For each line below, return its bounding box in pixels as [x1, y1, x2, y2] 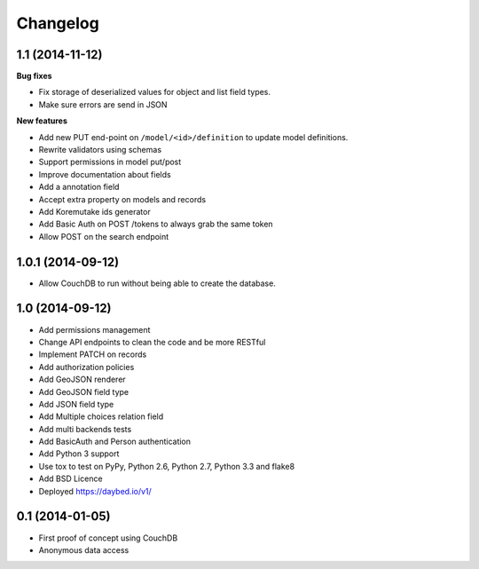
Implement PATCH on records [38, 349, 147, 360]
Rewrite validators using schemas [38, 145, 162, 155]
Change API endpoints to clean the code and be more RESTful [38, 336, 266, 347]
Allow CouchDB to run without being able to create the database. [38, 278, 277, 288]
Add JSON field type [38, 399, 114, 409]
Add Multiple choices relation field [38, 411, 164, 422]
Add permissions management [38, 324, 151, 335]
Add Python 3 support [38, 448, 120, 459]
